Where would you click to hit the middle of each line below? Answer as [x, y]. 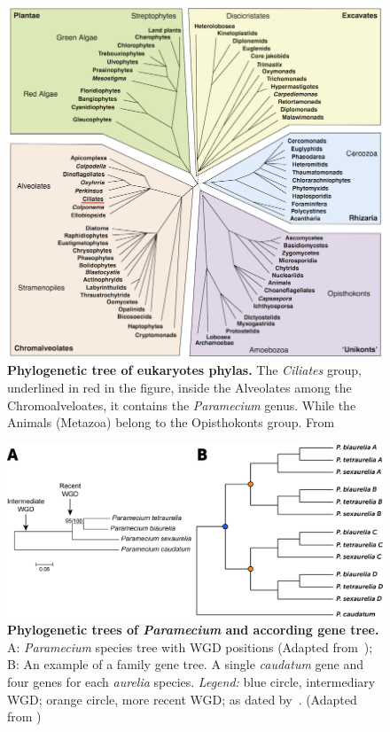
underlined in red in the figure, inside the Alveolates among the [179, 387]
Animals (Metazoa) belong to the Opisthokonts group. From [171, 422]
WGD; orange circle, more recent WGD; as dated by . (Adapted [182, 699]
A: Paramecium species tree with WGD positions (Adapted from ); [190, 646]
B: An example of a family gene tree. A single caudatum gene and [185, 664]
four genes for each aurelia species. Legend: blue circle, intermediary [191, 681]
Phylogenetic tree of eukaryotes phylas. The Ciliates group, [184, 370]
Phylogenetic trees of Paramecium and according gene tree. [193, 630]
